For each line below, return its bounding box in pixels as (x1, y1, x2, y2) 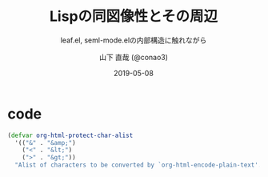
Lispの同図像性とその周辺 (50, 7, 218, 26)
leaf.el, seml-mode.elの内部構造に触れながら (60, 35, 207, 45)
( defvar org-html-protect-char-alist (7, 131, 134, 139)
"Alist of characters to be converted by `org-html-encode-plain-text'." (14, 161, 266, 169)
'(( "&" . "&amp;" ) (14, 139, 77, 147)
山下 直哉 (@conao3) (98, 52, 169, 62)
